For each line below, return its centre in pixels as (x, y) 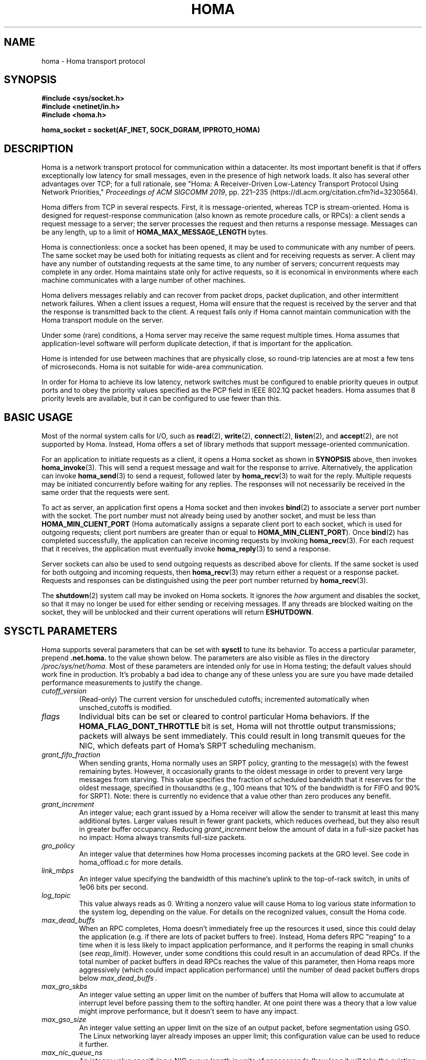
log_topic (56, 895)
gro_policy (58, 845)
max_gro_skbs (64, 986)
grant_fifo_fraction (71, 754)
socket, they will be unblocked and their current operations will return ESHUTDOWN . (177, 612)
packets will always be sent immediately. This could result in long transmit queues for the (242, 736)
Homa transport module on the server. (103, 320)
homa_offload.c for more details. (131, 862)
